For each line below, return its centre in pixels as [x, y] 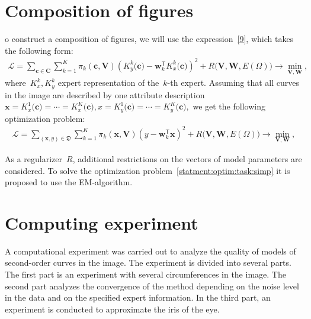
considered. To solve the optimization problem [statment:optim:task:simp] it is [148, 170]
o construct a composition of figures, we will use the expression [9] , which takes [149, 39]
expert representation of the [108, 83]
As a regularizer [34, 158]
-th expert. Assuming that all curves [233, 83]
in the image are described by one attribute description [105, 94]
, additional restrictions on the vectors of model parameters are [187, 158]
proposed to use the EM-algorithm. [69, 182]
